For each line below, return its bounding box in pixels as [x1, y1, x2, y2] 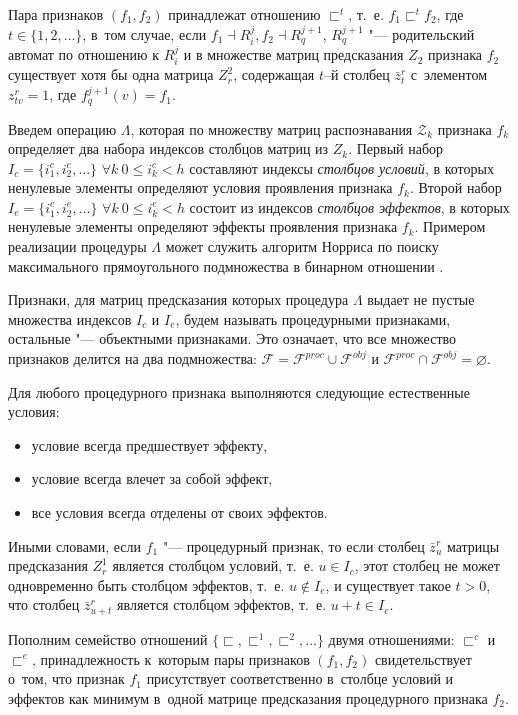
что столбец [8, 594, 80, 615]
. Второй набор [409, 177, 502, 198]
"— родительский [368, 23, 475, 44]
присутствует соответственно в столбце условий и [146, 668, 454, 689]
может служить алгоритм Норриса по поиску [165, 236, 439, 257]
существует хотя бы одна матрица [8, 64, 214, 85]
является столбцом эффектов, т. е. [117, 594, 327, 615]
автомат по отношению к [8, 44, 160, 65]
